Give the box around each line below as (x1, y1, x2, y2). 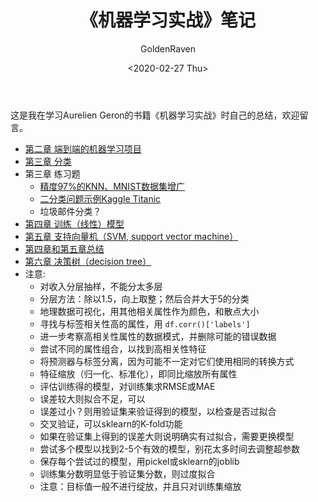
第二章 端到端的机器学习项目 (24, 142, 142, 155)
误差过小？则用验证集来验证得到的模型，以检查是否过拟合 (39, 405, 277, 417)
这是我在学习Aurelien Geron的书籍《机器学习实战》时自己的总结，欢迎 (10, 109, 300, 121)
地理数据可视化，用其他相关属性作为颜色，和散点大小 (39, 305, 260, 317)
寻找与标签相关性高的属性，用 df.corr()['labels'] (39, 317, 251, 330)
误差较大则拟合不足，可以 (39, 392, 146, 405)
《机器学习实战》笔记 (79, 9, 256, 32)
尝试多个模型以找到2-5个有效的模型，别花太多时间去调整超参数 (39, 442, 300, 455)
